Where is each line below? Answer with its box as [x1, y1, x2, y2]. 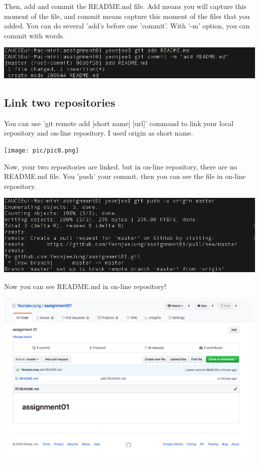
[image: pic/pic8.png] [4, 147, 79, 154]
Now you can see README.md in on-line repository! [4, 281, 166, 291]
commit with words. [4, 30, 65, 40]
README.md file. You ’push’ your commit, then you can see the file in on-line [4, 171, 246, 181]
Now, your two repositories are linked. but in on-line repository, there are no [4, 161, 238, 171]
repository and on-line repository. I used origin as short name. [4, 128, 193, 138]
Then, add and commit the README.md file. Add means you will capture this [4, 1, 247, 11]
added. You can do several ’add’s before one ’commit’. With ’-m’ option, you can [4, 20, 250, 31]
